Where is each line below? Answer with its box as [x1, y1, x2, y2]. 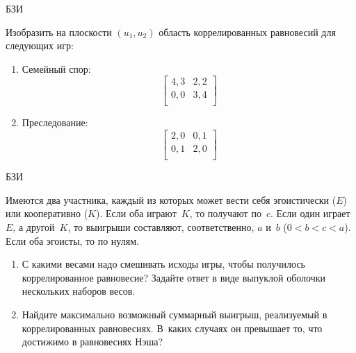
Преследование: [22, 115, 88, 130]
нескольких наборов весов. [22, 284, 136, 298]
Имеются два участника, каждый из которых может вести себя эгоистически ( [6, 192, 337, 207]
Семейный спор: [22, 61, 91, 76]
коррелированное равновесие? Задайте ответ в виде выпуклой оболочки [22, 270, 326, 284]
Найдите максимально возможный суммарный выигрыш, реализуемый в [22, 307, 327, 321]
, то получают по [189, 206, 261, 221]
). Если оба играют [96, 206, 177, 221]
